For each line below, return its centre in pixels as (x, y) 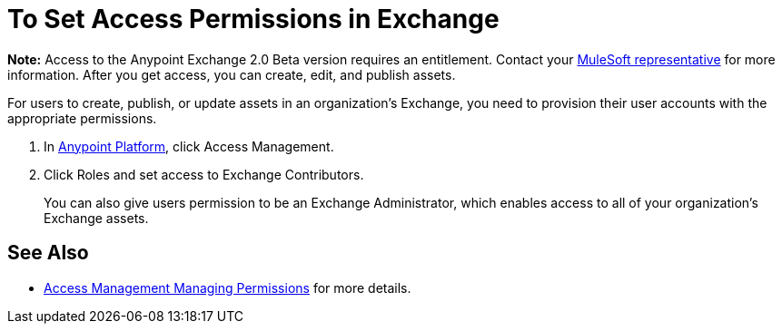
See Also (48, 253)
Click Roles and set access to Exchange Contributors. (204, 174)
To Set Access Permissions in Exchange (253, 19)
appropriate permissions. (82, 118)
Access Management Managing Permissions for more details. (228, 287)
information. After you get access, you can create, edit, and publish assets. (232, 74)
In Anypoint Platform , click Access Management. (189, 146)
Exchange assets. (96, 218)
